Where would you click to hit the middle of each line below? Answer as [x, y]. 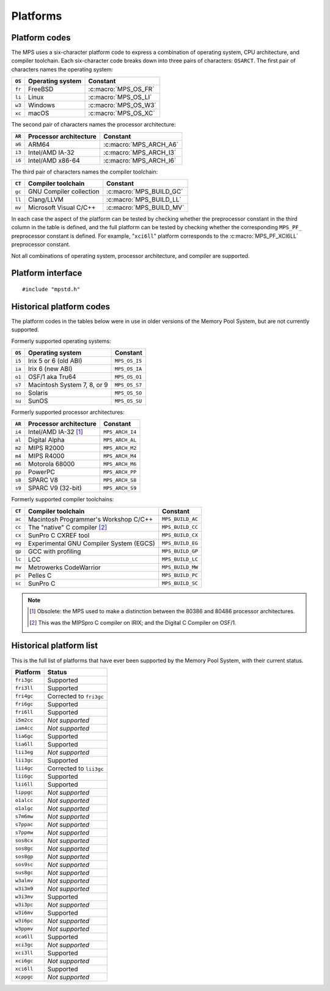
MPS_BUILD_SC [180, 584]
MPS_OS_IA [128, 369]
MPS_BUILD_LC [180, 559]
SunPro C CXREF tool [59, 535]
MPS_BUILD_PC [180, 576]
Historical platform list [54, 646]
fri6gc [24, 704]
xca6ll [24, 937]
